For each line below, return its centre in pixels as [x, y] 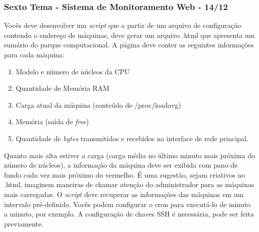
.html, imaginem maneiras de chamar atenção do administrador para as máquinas [129, 184]
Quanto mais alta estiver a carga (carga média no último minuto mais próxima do [130, 155]
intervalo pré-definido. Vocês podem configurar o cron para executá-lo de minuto [127, 204]
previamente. [24, 223]
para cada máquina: [34, 54]
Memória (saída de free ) [52, 121]
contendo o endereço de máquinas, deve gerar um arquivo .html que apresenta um [129, 35]
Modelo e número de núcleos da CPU [73, 71]
